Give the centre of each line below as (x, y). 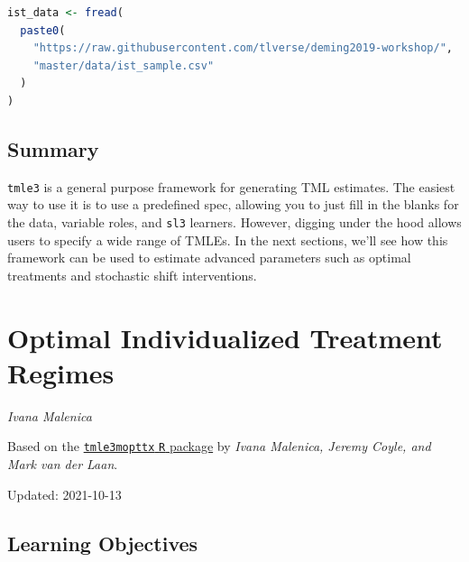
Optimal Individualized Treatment (225, 337)
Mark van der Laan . (63, 464)
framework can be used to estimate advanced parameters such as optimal (209, 258)
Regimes (61, 372)
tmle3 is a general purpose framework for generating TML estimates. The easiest (231, 186)
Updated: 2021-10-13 (64, 494)
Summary (53, 148)
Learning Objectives (103, 543)
